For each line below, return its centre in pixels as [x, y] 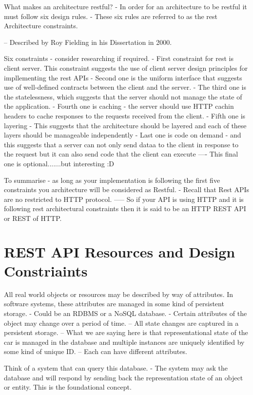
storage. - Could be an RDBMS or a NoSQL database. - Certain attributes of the [126, 313]
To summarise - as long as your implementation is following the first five [112, 180]
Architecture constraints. [41, 26]
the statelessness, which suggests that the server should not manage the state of [123, 96]
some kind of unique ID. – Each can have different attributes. [96, 351]
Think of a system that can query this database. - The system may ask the [116, 367]
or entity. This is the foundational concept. [68, 387]
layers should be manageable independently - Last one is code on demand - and [123, 135]
